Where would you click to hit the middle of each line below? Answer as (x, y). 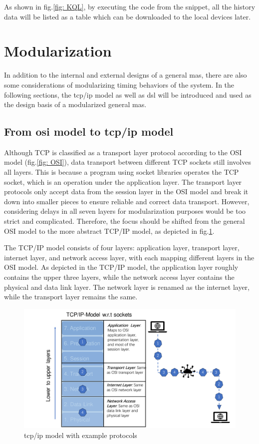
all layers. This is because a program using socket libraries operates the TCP (122, 172)
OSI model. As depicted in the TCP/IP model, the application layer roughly (121, 267)
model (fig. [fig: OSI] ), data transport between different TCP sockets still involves (128, 162)
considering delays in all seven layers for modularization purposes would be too (125, 211)
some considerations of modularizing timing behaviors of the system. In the (119, 84)
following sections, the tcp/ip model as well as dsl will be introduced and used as (128, 94)
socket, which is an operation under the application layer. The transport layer (123, 181)
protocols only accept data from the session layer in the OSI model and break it (126, 191)
